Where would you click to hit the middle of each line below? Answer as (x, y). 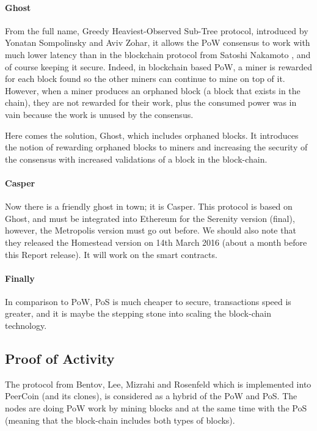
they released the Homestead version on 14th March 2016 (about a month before (156, 242)
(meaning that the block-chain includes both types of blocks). (120, 420)
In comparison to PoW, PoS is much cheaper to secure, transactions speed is (148, 301)
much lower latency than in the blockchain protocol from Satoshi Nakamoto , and (158, 54)
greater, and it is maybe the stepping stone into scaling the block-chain (138, 313)
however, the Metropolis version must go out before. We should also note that (151, 230)
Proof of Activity (60, 359)
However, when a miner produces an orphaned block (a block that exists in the (153, 90)
